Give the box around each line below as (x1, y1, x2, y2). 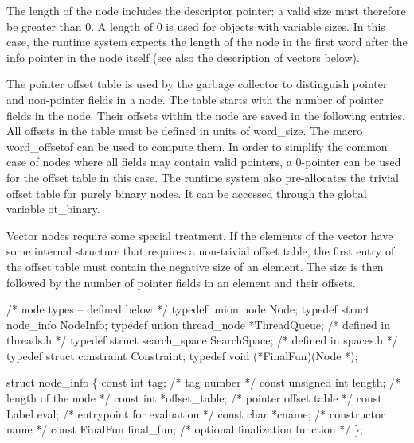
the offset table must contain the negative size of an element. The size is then (6, 258, 384, 274)
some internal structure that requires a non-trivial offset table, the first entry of (6, 243, 395, 259)
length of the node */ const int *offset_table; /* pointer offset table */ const (6, 390, 382, 406)
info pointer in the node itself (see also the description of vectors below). (6, 49, 360, 65)
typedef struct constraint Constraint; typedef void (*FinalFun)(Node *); (6, 347, 358, 363)
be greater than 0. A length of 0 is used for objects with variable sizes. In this (6, 17, 385, 34)
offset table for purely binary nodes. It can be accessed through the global (6, 185, 367, 201)
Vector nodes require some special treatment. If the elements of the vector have (6, 227, 393, 243)
